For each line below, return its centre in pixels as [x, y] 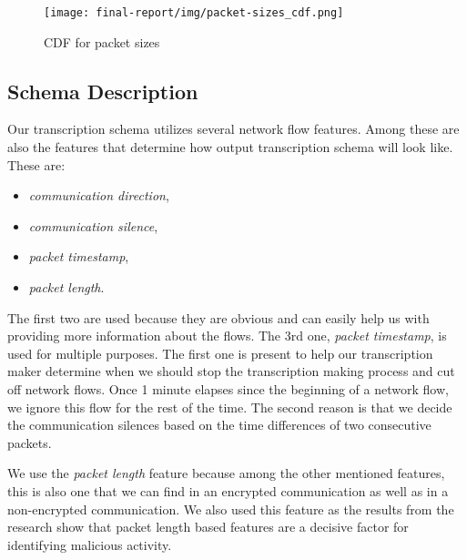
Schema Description [103, 91]
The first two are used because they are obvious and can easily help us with [218, 317]
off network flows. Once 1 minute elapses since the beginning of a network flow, [228, 388]
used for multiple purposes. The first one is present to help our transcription [220, 353]
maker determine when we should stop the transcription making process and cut [231, 371]
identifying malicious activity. [90, 544]
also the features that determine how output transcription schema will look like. [230, 147]
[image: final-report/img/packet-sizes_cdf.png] [194, 13]
